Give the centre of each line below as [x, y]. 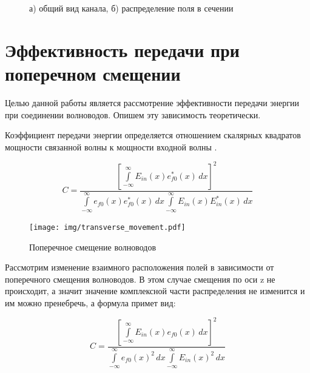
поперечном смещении [93, 73]
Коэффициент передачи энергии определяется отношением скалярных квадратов [153, 135]
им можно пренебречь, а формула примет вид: [90, 302]
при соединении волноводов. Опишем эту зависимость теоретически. [133, 114]
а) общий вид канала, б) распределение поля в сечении [131, 8]
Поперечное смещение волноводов [93, 247]
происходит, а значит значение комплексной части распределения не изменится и [155, 291]
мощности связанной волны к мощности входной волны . [111, 146]
